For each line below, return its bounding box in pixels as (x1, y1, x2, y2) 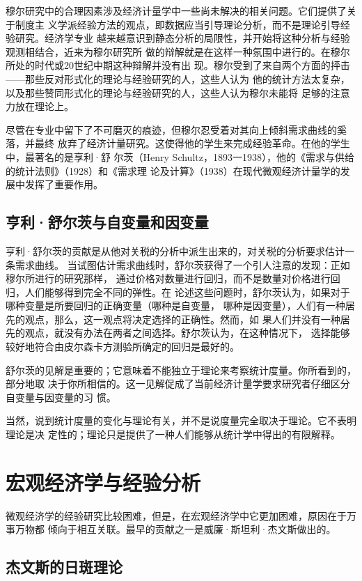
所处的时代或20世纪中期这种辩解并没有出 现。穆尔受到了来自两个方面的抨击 (6, 58, 350, 72)
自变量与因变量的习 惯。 (6, 389, 116, 404)
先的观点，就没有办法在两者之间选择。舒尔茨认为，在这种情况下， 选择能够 (6, 325, 350, 340)
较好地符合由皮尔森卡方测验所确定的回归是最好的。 (6, 339, 239, 354)
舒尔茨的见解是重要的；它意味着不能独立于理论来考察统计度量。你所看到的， (6, 362, 356, 377)
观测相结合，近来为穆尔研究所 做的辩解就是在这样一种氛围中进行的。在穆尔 (6, 44, 350, 59)
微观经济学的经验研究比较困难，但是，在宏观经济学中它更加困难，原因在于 (6, 508, 347, 522)
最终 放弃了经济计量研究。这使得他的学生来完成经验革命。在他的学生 (34, 136, 350, 150)
